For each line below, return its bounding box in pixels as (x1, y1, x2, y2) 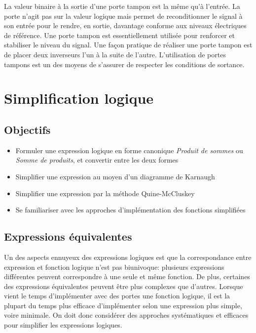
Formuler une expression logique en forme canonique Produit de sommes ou (15, 145, 243, 155)
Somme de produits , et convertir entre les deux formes (15, 155, 179, 165)
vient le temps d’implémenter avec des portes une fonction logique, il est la (4, 291, 230, 301)
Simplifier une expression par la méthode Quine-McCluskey (15, 188, 195, 198)
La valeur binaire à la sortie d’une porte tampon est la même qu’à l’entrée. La (4, 1, 240, 11)
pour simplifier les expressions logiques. (4, 320, 122, 330)
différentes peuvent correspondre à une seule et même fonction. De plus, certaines (4, 271, 250, 282)
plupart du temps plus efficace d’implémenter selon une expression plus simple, (4, 300, 242, 310)
